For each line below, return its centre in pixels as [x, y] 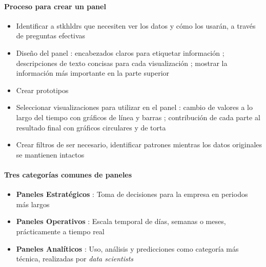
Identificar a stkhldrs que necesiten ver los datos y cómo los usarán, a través [136, 25]
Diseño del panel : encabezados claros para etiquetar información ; [120, 52]
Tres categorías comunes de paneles [68, 174]
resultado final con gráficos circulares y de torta [91, 127]
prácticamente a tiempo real [60, 231]
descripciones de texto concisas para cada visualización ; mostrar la [122, 63]
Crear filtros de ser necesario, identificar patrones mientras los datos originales [139, 144]
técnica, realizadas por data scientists [75, 259]
